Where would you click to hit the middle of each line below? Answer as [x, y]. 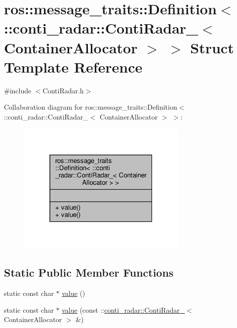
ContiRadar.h [63, 90]
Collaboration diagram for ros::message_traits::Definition [91, 107]
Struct [212, 47]
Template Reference [73, 66]
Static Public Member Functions [89, 272]
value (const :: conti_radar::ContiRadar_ [123, 309]
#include [18, 90]
